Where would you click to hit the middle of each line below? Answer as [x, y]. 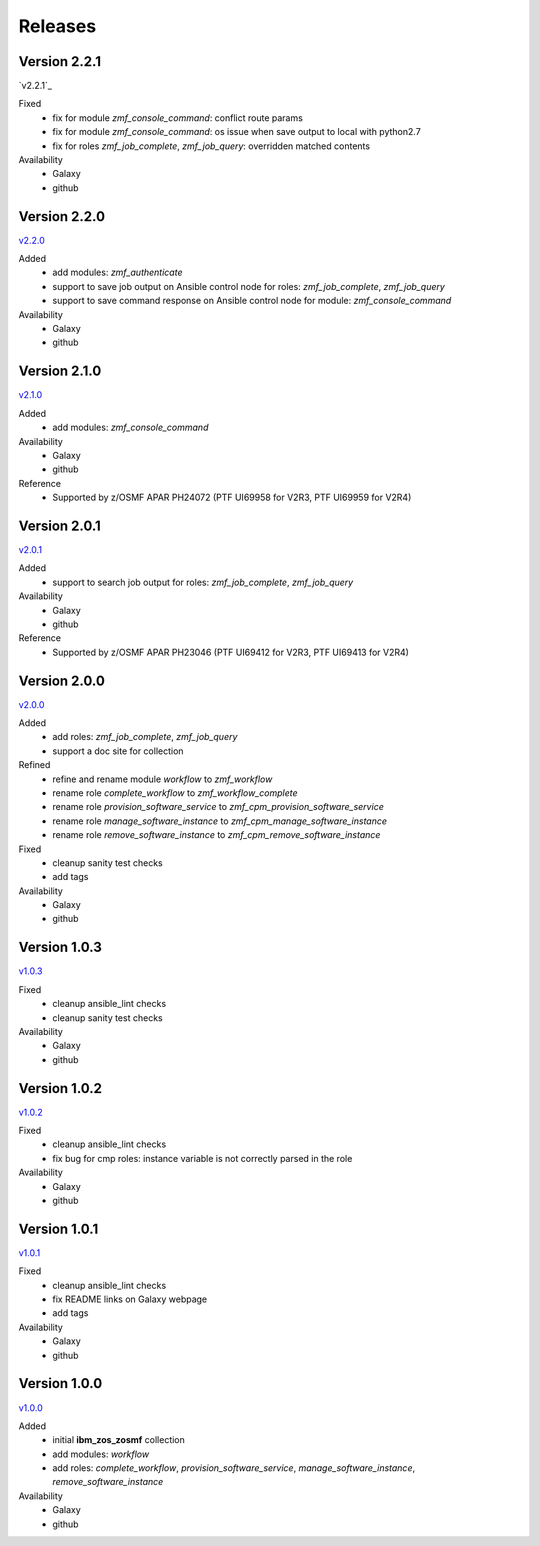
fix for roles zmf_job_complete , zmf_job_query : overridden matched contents [211, 146]
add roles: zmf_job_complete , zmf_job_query [145, 737]
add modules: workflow [101, 1454]
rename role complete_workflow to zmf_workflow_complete [175, 792]
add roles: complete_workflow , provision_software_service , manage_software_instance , [233, 1468]
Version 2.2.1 [60, 61]
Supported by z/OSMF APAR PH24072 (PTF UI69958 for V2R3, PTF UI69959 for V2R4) [232, 497]
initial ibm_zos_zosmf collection [118, 1440]
